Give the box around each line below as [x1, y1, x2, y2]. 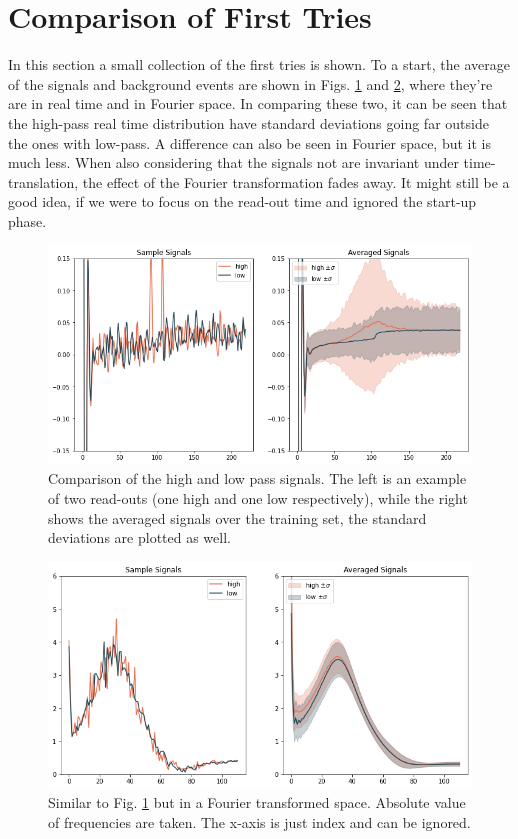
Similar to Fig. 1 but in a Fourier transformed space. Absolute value [48, 792, 466, 813]
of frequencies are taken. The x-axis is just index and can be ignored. [48, 811, 471, 832]
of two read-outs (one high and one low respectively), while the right [48, 488, 468, 508]
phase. [8, 210, 47, 231]
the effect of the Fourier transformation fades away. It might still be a [82, 171, 510, 192]
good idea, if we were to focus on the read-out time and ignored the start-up [8, 191, 477, 212]
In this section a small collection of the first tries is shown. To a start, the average [8, 54, 510, 75]
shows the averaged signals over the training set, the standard [48, 507, 427, 528]
